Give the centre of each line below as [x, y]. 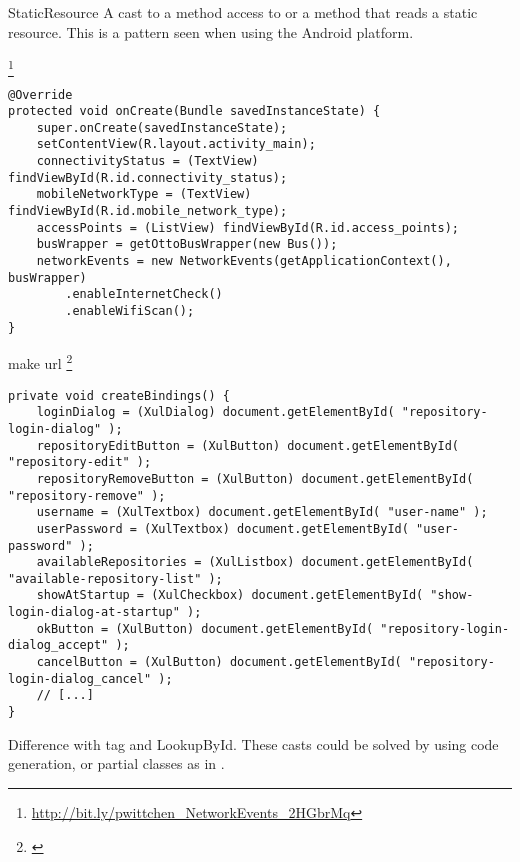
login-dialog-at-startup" [94, 612]
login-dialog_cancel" [80, 678]
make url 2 [40, 362]
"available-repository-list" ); [115, 578]
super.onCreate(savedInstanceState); [162, 127]
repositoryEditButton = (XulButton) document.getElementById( [248, 445]
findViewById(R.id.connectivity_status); [148, 177]
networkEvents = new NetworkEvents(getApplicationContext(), [244, 261]
